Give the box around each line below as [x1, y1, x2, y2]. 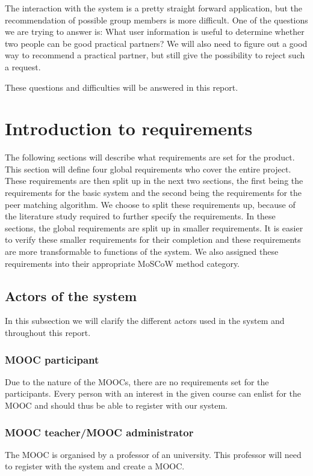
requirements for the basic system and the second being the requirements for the [5, 186, 302, 199]
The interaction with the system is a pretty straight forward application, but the [5, 2, 303, 14]
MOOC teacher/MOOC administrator [5, 424, 194, 439]
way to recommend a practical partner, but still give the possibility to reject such [5, 49, 305, 61]
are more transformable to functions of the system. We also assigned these [5, 245, 279, 258]
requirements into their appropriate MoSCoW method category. [5, 257, 240, 269]
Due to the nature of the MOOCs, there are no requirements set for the [5, 375, 269, 388]
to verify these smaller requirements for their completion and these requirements [5, 233, 301, 246]
